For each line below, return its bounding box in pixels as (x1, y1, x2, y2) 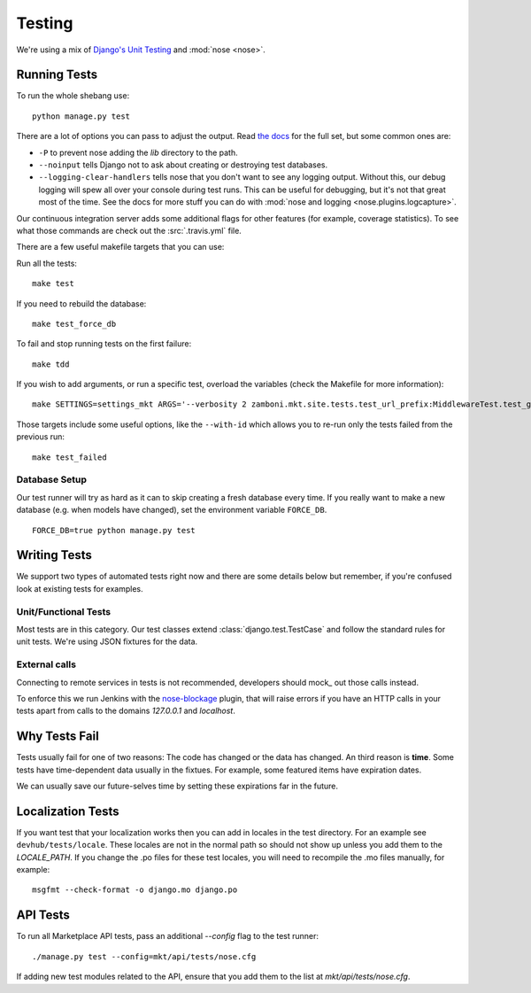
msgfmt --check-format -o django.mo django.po (32, 885, 238, 895)
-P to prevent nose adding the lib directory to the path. (38, 147, 238, 158)
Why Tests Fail (16, 729, 99, 744)
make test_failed (32, 452, 107, 462)
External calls (16, 658, 77, 671)
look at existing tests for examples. (16, 583, 143, 593)
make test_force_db (32, 319, 117, 329)
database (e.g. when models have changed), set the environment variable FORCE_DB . (16, 505, 327, 516)
